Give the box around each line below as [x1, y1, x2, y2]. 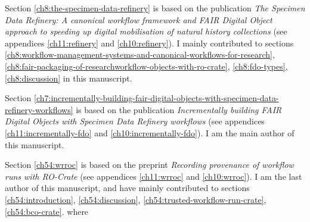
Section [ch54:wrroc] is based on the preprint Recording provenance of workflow [5, 158, 294, 171]
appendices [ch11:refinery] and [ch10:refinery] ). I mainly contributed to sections [5, 36, 294, 49]
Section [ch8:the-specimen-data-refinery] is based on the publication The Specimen [5, 2, 305, 14]
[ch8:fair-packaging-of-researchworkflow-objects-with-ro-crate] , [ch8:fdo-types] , [5, 60, 288, 72]
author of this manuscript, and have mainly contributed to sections [5, 182, 250, 194]
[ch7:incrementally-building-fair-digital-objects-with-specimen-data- [34, 92, 279, 104]
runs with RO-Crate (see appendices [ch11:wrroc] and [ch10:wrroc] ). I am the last [5, 170, 302, 182]
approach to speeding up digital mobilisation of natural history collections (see [5, 25, 287, 37]
